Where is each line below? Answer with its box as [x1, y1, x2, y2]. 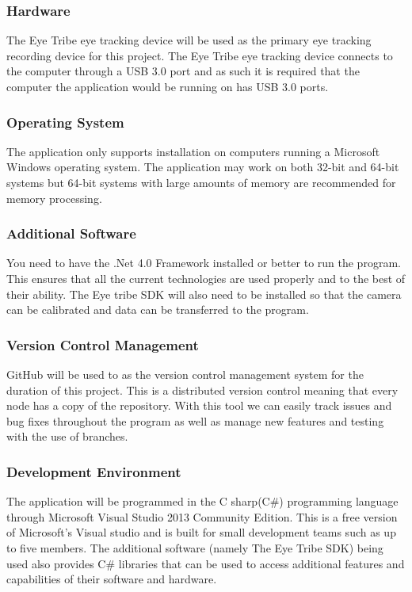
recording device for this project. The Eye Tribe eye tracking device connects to [6, 47, 393, 63]
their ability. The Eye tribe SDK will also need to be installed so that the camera [6, 285, 402, 302]
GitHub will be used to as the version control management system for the [6, 366, 364, 382]
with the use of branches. [6, 428, 128, 445]
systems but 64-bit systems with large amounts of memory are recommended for [6, 174, 396, 190]
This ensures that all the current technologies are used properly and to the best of [6, 270, 406, 286]
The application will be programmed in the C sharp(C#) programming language [6, 493, 399, 510]
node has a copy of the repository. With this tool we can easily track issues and [6, 397, 392, 414]
